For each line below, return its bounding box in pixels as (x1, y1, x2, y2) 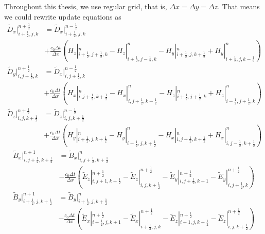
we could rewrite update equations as (4, 11, 121, 22)
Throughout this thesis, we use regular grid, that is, (4, 1, 167, 11)
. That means (218, 1, 260, 11)
